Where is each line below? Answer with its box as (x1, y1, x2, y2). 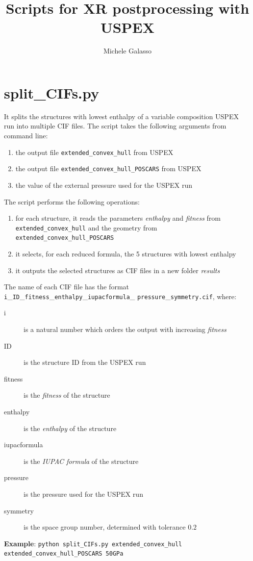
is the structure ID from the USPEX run (24, 357, 146, 367)
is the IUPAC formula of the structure (24, 456, 139, 466)
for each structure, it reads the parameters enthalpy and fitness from (15, 213, 221, 223)
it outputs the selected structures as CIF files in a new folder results (15, 265, 220, 275)
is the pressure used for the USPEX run (24, 489, 143, 499)
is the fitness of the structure (24, 390, 110, 400)
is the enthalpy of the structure (24, 423, 117, 433)
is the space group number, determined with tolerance (24, 522, 186, 532)
